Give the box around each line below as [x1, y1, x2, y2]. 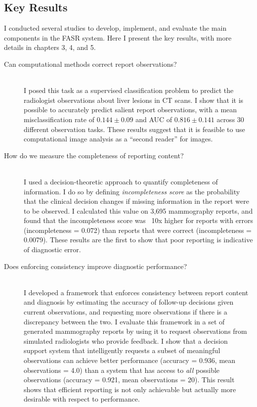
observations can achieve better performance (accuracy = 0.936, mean [24, 355, 236, 365]
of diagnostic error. [24, 244, 81, 255]
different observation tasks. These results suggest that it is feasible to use [24, 124, 245, 134]
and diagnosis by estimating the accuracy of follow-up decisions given [24, 297, 234, 307]
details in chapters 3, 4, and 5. [4, 42, 96, 52]
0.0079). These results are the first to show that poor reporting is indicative [24, 234, 253, 245]
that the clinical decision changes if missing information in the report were [24, 196, 249, 206]
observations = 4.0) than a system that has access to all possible [24, 364, 220, 375]
